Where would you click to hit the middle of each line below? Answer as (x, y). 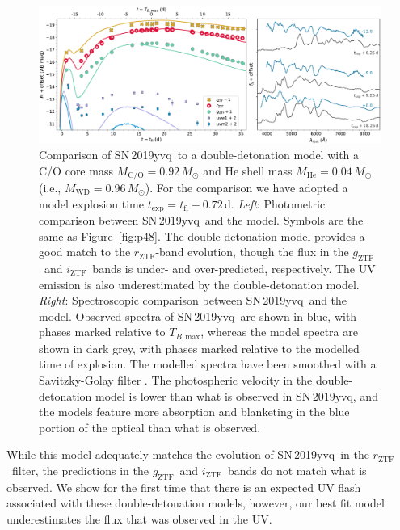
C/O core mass (76, 170)
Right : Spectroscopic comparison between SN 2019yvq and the (193, 300)
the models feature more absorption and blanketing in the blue (194, 412)
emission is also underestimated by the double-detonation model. (199, 284)
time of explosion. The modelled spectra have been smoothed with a (208, 364)
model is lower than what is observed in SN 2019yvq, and (237, 395)
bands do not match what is (297, 470)
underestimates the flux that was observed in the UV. (139, 518)
